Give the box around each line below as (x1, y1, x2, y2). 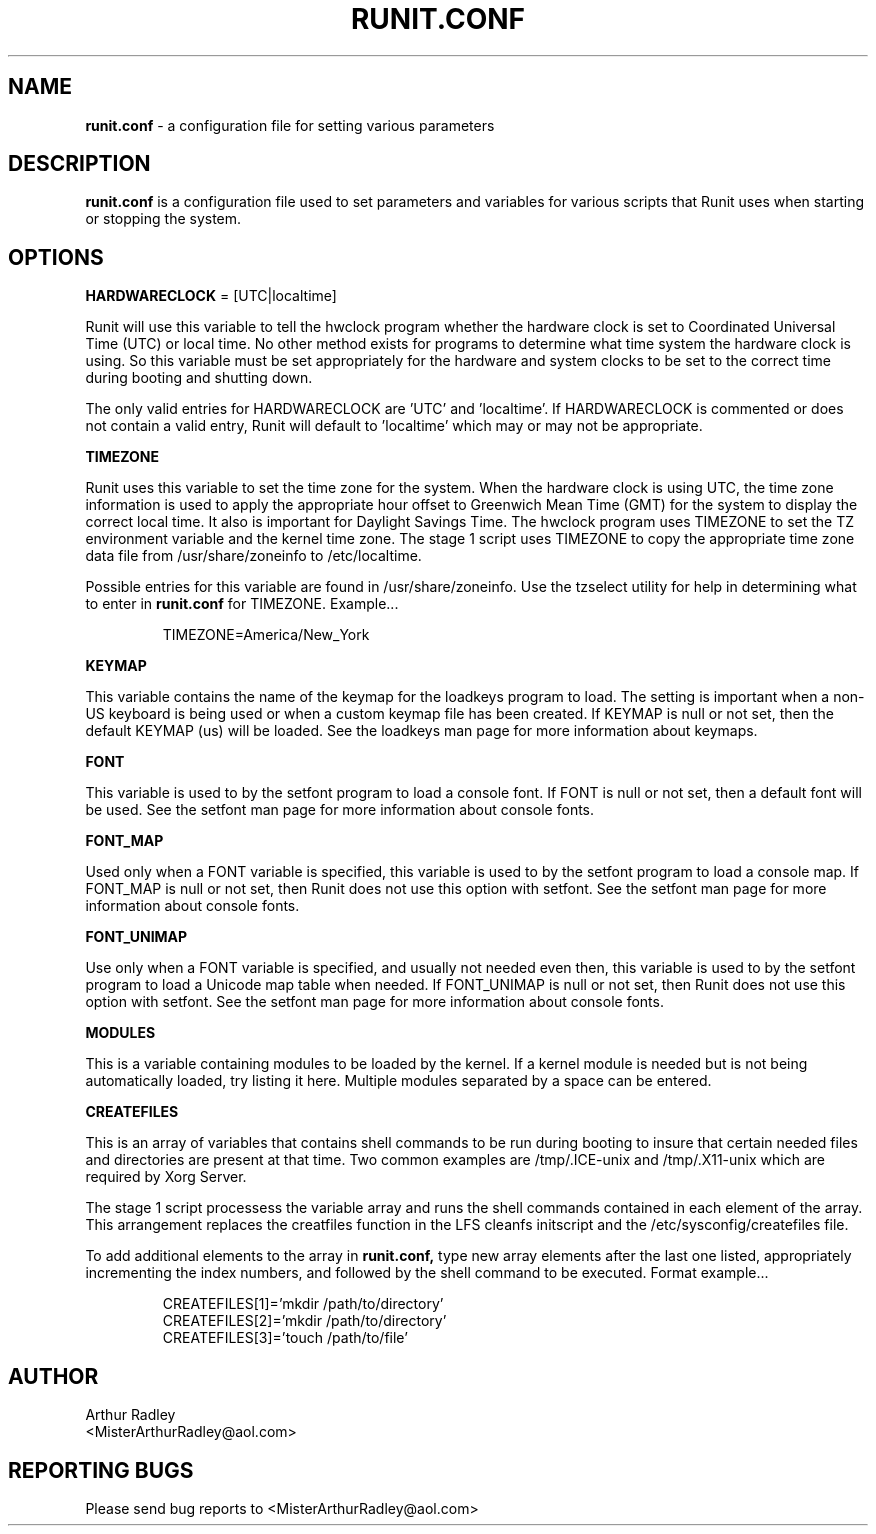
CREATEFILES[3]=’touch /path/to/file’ (162, 1329, 408, 1347)
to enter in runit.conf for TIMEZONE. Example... (85, 595, 399, 613)
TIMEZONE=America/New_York (162, 626, 370, 644)
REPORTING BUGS (8, 1457, 194, 1483)
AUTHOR (8, 1363, 99, 1389)
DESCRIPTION (8, 151, 151, 177)
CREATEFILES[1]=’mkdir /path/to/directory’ (162, 1295, 444, 1313)
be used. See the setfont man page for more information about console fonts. (85, 801, 595, 819)
